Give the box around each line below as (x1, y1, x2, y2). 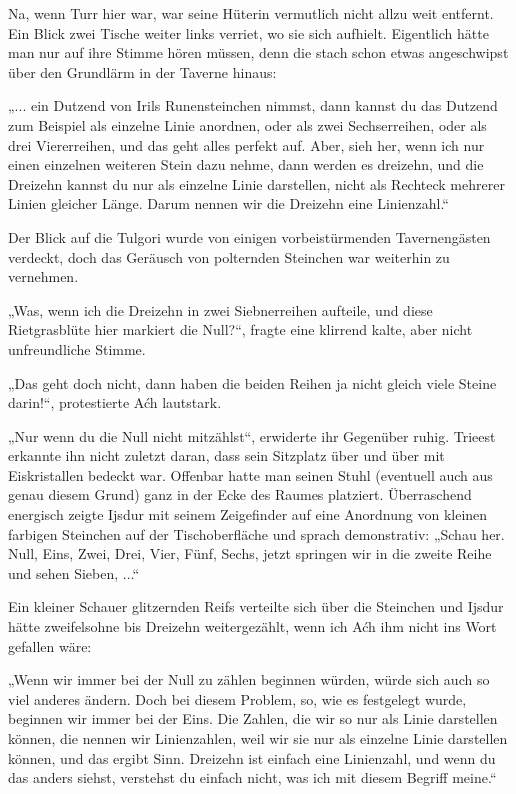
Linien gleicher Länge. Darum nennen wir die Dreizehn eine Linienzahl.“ (8, 193, 449, 214)
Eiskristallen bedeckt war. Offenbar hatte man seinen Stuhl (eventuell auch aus (8, 464, 493, 485)
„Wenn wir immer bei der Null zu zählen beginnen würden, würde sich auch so (8, 669, 490, 690)
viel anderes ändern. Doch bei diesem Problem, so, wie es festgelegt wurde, (8, 688, 467, 709)
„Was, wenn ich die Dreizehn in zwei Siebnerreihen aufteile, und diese (8, 299, 433, 320)
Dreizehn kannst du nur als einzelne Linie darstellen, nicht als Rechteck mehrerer (8, 173, 505, 194)
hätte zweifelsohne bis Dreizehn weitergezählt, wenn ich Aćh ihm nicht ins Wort (8, 616, 497, 637)
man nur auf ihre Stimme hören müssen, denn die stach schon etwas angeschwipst (8, 42, 509, 63)
